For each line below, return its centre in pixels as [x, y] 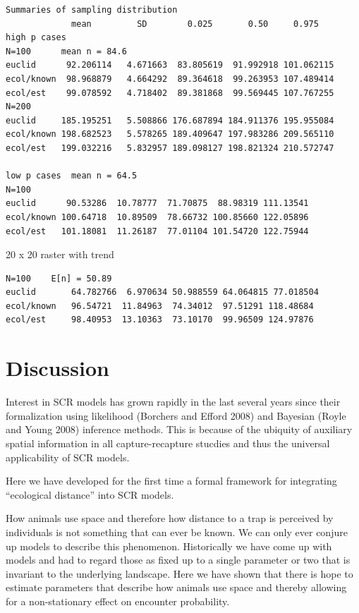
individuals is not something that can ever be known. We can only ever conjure [177, 532]
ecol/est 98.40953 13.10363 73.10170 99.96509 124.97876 [160, 320]
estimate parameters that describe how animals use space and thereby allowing [176, 587]
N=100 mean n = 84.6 [66, 51]
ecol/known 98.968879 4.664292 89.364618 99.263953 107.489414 [170, 79]
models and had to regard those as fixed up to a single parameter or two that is [178, 560]
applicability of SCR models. [68, 457]
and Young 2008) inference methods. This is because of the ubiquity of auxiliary [179, 429]
